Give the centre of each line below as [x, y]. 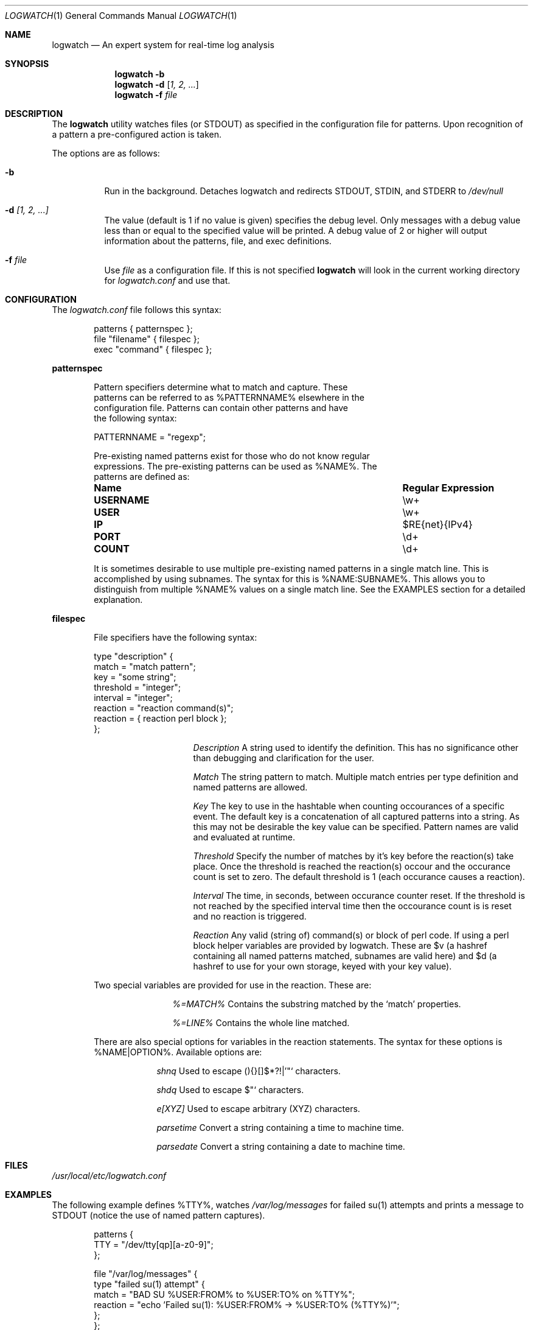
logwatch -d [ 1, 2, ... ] [157, 84]
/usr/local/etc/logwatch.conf [109, 1176]
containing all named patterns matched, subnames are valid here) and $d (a [345, 956]
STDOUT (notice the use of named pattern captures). [159, 1215]
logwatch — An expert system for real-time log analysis [163, 45]
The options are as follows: [106, 153]
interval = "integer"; [133, 698]
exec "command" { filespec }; [153, 349]
